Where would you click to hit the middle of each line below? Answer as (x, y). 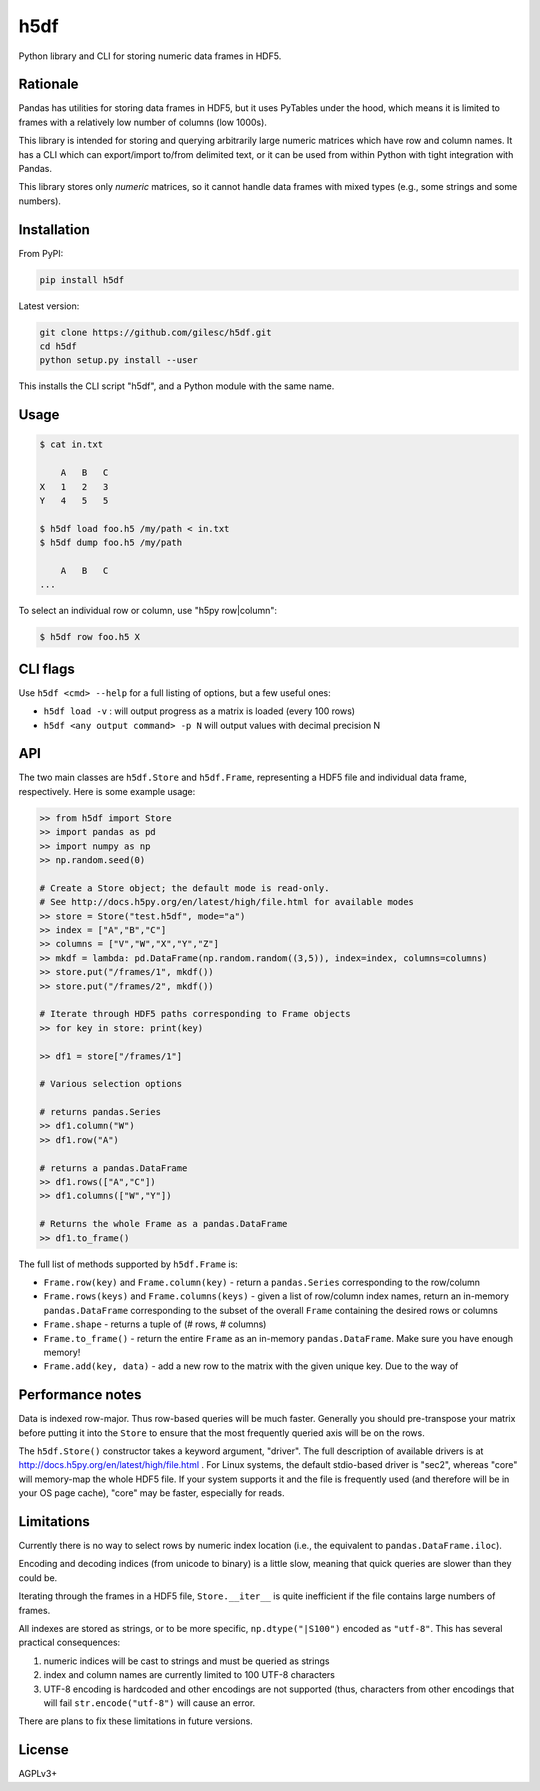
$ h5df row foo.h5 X (89, 637)
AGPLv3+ (38, 1774)
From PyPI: (41, 253)
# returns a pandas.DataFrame (113, 1168)
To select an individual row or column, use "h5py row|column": (148, 611)
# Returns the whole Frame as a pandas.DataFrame (163, 1224)
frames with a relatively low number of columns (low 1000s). (142, 122)
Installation (54, 229)
